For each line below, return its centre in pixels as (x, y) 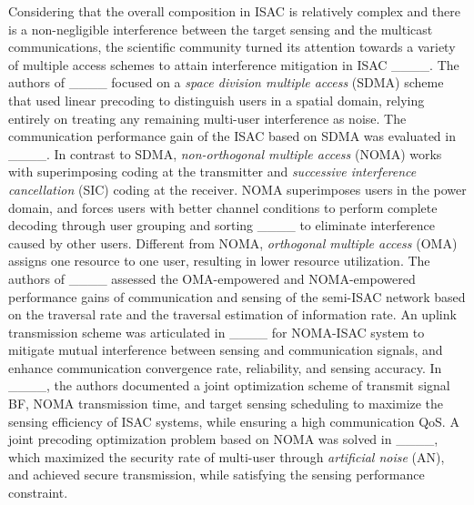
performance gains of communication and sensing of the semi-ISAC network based (237, 296)
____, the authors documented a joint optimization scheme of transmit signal (229, 385)
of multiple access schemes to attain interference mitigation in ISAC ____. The (234, 64)
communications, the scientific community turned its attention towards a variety (232, 47)
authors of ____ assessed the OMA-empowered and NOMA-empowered (212, 278)
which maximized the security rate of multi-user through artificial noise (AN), (227, 456)
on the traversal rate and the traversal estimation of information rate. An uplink (232, 314)
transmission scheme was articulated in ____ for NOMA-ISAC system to (217, 332)
